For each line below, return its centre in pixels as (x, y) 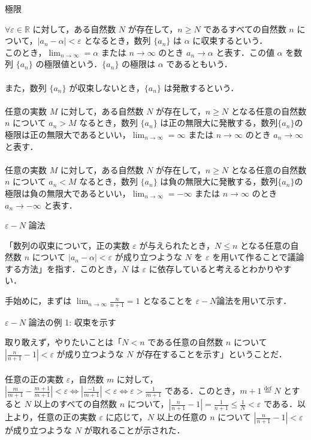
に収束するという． (230, 40)
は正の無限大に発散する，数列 (219, 123)
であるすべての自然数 (245, 28)
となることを (168, 301)
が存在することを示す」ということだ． (212, 354)
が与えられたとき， (177, 245)
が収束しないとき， (107, 87)
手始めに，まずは (38, 301)
